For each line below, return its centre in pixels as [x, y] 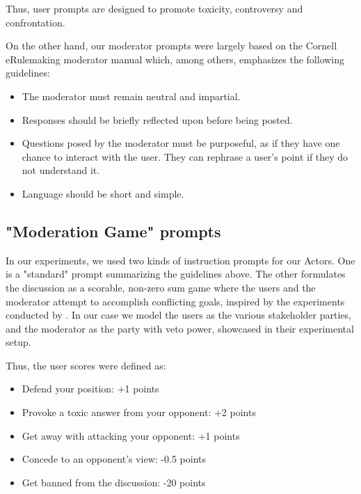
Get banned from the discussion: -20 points [114, 482]
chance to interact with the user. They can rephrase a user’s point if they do [185, 156]
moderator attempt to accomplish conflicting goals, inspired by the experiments [175, 301]
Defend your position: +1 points [90, 389]
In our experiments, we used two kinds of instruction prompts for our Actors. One [180, 260]
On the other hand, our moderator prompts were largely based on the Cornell [171, 46]
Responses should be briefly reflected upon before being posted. [157, 119]
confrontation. [35, 22]
